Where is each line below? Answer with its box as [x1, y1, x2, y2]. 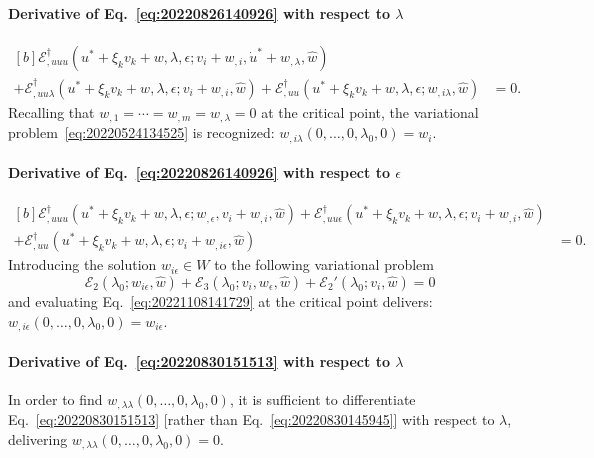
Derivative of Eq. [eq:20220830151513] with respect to [8, 350, 390, 371]
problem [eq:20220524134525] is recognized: [8, 122, 275, 143]
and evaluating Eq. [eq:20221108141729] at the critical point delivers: [8, 291, 433, 312]
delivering [8, 428, 68, 449]
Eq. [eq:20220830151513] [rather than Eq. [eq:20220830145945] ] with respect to [8, 409, 495, 430]
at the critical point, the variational [261, 101, 479, 122]
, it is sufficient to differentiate [229, 388, 416, 409]
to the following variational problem [214, 254, 434, 275]
